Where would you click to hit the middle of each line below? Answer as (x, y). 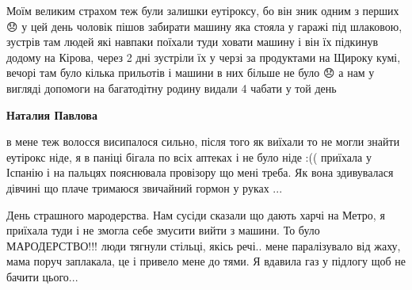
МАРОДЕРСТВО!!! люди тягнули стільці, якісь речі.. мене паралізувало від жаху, (204, 245)
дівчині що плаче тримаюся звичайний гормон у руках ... (145, 187)
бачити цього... (42, 276)
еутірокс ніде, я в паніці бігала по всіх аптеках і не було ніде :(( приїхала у (189, 156)
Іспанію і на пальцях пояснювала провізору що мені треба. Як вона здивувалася (200, 172)
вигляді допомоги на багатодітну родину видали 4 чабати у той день (172, 88)
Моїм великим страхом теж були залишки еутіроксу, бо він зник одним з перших (203, 10)
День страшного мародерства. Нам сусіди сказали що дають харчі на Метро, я (196, 214)
